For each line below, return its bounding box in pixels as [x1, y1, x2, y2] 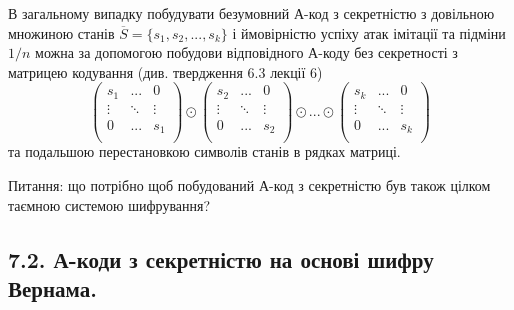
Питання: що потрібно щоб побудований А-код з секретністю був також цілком [8, 175, 491, 196]
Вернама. [8, 273, 97, 304]
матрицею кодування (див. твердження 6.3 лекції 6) [8, 61, 323, 82]
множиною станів [8, 22, 115, 43]
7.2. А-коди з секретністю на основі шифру [8, 243, 434, 274]
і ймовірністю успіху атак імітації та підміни [232, 22, 506, 43]
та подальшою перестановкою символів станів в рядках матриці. [8, 141, 401, 162]
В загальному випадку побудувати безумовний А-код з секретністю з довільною [8, 3, 495, 23]
